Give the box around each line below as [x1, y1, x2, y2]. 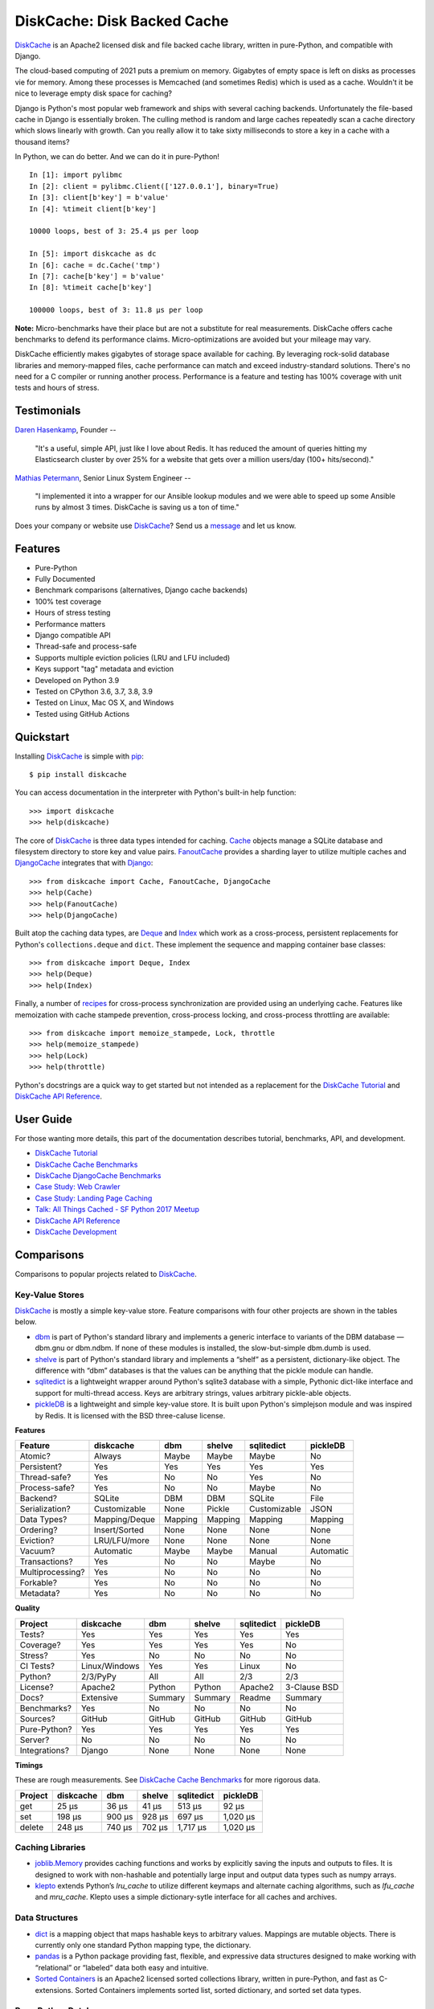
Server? [19, 1734, 50, 1745]
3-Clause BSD [285, 1681, 339, 1692]
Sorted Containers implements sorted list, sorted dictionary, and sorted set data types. [75, 1985, 362, 1995]
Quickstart [14, 730, 70, 743]
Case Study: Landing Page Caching [35, 1193, 153, 1203]
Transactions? [19, 1556, 73, 1567]
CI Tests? [19, 1660, 55, 1671]
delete [19, 1821, 44, 1832]
